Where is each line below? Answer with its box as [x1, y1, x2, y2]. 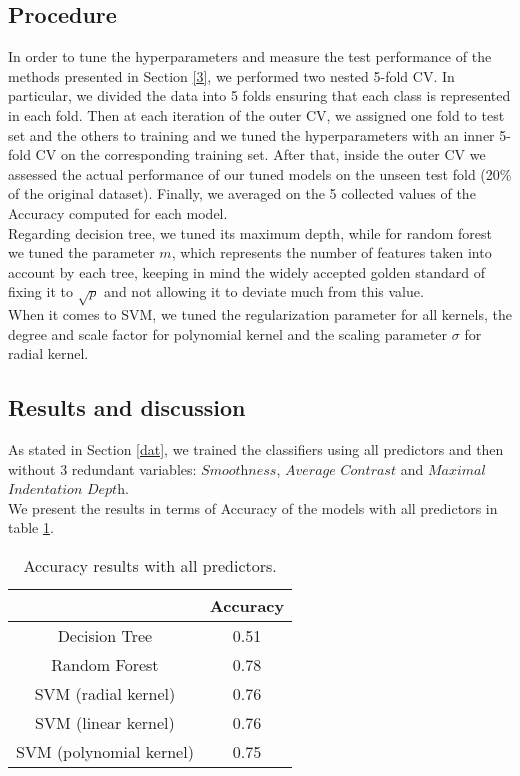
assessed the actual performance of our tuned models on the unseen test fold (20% [8, 163, 512, 184]
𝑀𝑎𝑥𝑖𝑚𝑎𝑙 [427, 463, 486, 478]
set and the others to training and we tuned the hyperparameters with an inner [8, 124, 495, 145]
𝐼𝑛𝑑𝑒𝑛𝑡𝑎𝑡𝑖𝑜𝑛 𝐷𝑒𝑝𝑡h [8, 483, 125, 498]
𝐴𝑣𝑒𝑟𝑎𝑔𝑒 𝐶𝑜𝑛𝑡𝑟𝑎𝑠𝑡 [285, 463, 396, 478]
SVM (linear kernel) [35, 711, 175, 735]
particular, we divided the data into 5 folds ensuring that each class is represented [8, 85, 511, 106]
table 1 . [8, 517, 54, 538]
